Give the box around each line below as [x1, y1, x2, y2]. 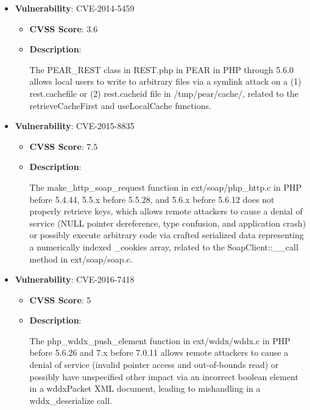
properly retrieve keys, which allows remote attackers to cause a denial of [29, 205, 303, 217]
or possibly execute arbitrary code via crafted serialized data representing [29, 228, 304, 241]
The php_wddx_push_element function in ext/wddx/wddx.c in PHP [29, 334, 291, 347]
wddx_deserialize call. [29, 394, 113, 406]
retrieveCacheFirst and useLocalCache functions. [29, 99, 211, 111]
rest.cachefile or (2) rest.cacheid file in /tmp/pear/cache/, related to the [29, 87, 298, 99]
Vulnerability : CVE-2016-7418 [15, 273, 135, 286]
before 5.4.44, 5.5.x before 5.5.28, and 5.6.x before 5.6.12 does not [29, 193, 275, 205]
